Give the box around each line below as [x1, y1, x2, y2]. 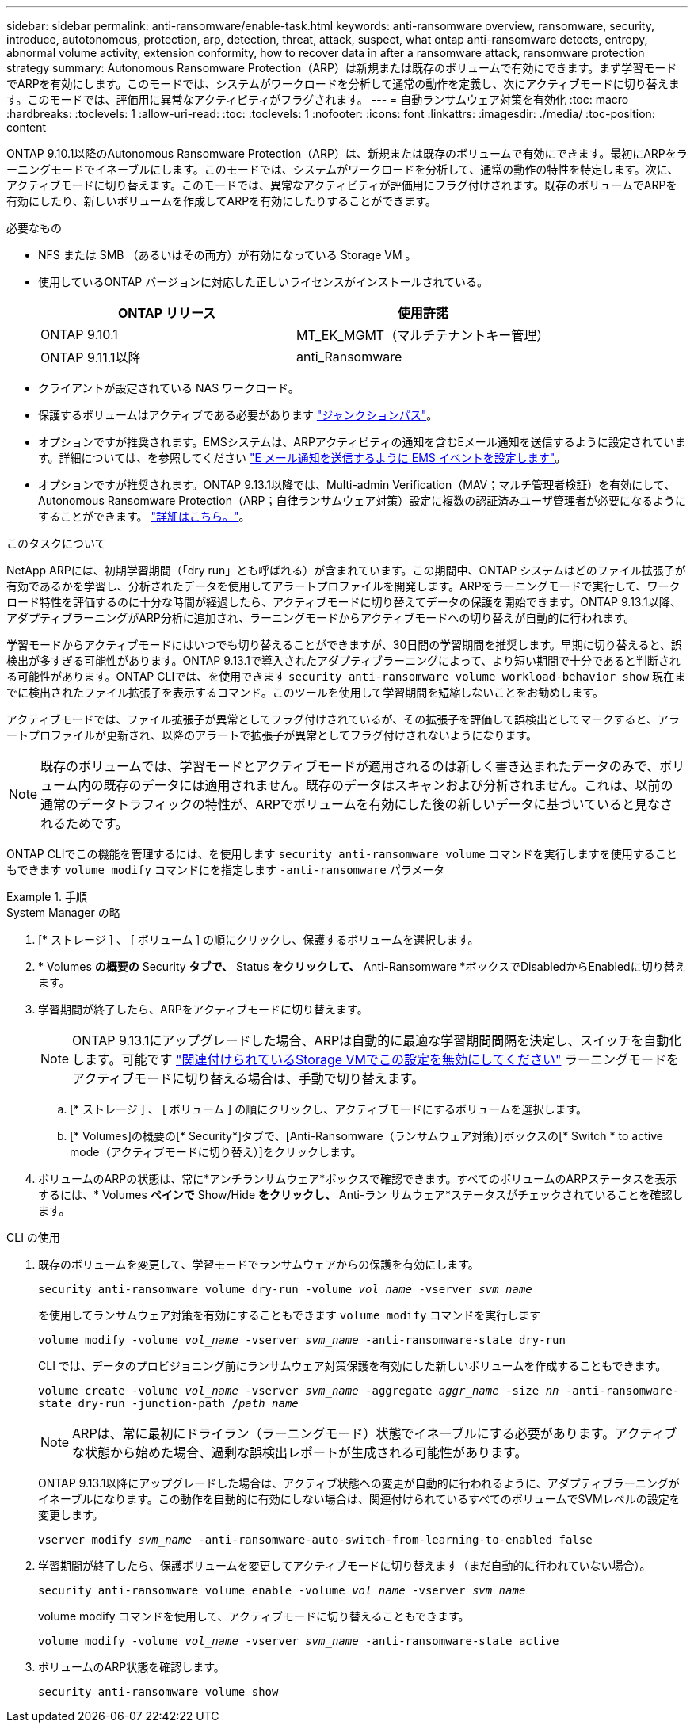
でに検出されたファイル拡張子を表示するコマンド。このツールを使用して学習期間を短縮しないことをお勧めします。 [6, 685, 604, 699]
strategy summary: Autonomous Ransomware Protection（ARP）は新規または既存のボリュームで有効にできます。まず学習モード [6, 61, 677, 74]
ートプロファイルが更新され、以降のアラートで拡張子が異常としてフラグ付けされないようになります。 [6, 728, 538, 742]
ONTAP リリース [118, 305, 216, 321]
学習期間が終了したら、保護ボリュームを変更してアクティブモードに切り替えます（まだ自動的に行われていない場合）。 [38, 1559, 651, 1572]
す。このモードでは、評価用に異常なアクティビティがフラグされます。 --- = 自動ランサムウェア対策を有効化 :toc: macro [6, 93, 629, 106]
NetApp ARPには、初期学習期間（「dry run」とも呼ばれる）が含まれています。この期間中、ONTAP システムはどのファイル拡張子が [6, 563, 686, 577]
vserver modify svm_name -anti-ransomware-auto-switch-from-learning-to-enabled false [38, 1533, 593, 1546]
